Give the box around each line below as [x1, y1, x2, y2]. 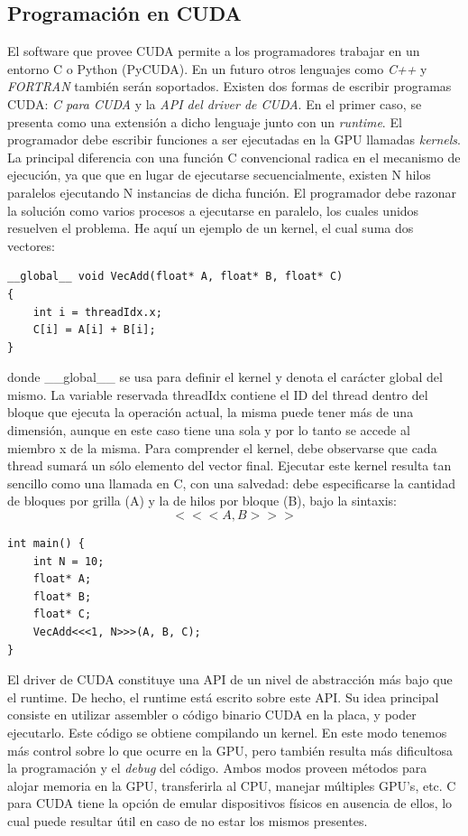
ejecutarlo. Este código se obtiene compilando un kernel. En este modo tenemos [7, 722, 447, 741]
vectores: [7, 236, 55, 255]
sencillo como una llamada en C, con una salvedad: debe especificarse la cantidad [7, 473, 455, 492]
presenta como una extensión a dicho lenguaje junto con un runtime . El [7, 112, 402, 131]
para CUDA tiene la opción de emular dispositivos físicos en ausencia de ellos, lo [7, 794, 453, 813]
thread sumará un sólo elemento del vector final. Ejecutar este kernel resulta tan [7, 456, 452, 475]
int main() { [7, 537, 85, 551]
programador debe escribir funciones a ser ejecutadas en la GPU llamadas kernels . [7, 130, 461, 149]
